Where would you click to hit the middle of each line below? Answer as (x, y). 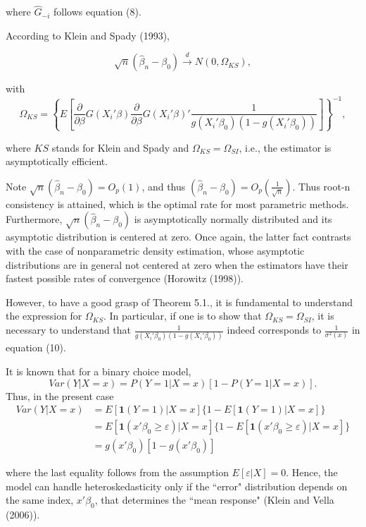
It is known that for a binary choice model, (99, 371)
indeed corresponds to (274, 330)
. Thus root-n (321, 186)
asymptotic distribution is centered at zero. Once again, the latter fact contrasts (178, 237)
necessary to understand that (69, 330)
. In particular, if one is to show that (182, 316)
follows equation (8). (97, 12)
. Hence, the (312, 472)
